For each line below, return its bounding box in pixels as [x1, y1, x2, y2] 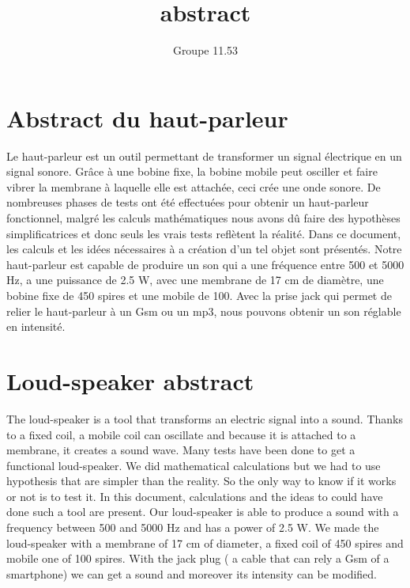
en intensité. [6, 318, 66, 335]
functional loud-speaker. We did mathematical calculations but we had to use [6, 457, 381, 473]
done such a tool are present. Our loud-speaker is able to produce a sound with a [6, 503, 399, 520]
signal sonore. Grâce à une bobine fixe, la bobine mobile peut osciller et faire [6, 163, 378, 180]
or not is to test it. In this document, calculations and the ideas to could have [6, 487, 383, 504]
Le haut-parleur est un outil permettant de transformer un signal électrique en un [6, 147, 402, 164]
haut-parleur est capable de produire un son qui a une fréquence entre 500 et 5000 [6, 256, 404, 272]
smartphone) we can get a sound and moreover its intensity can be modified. [6, 565, 378, 582]
